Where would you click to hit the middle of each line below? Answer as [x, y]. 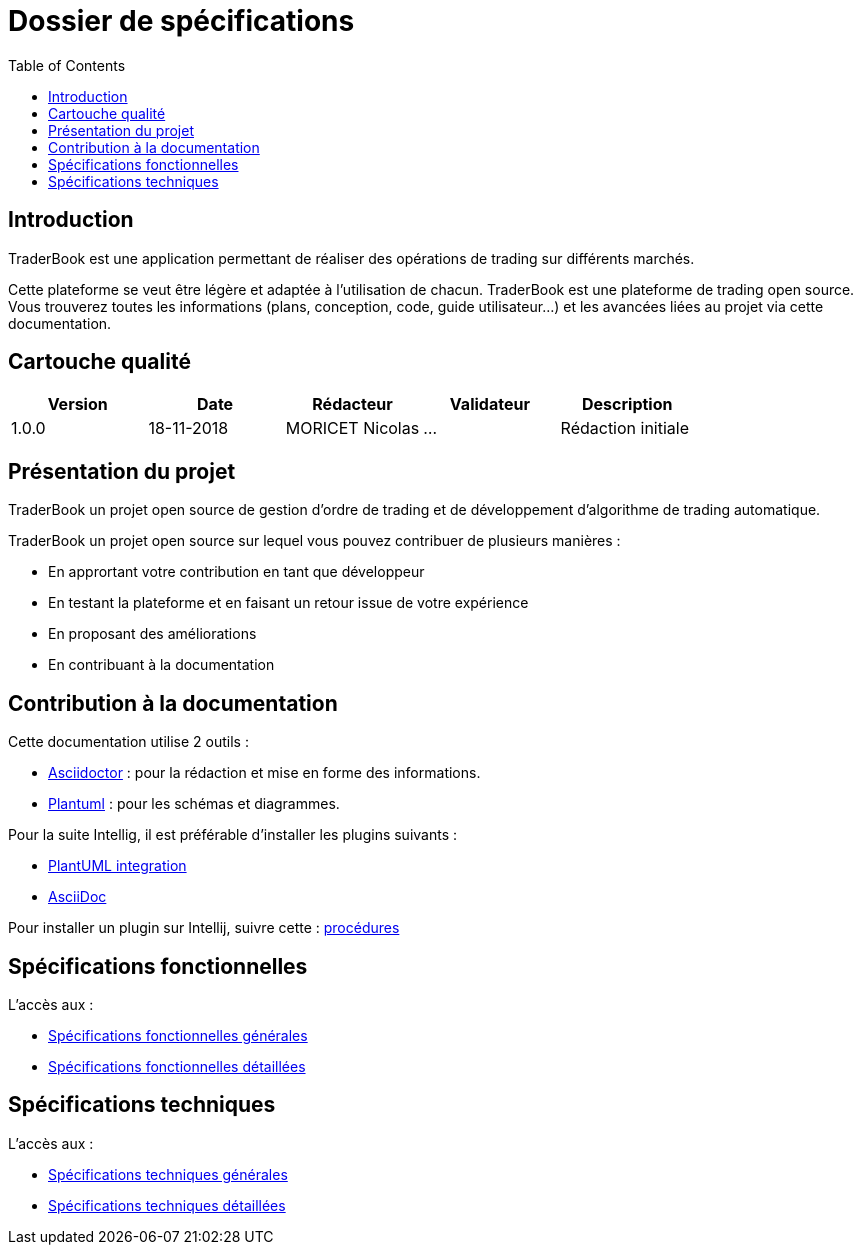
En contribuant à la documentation [161, 665]
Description [627, 404]
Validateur [489, 404]
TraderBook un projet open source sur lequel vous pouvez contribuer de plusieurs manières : [314, 541]
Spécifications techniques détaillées [167, 1205]
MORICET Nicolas [352, 428]
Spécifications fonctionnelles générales [178, 1035]
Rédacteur [352, 404]
